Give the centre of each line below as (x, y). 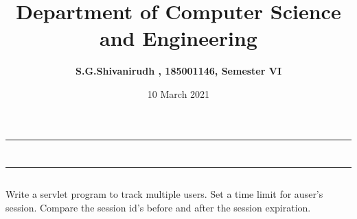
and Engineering (178, 38)
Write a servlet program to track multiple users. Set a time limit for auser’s (164, 194)
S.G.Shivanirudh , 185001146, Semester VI (178, 71)
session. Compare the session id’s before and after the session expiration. (158, 207)
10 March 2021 (178, 93)
